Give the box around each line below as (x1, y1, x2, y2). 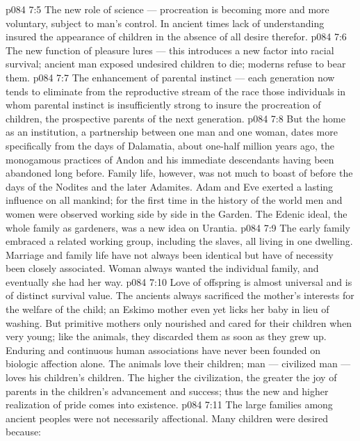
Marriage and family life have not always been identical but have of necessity (6, 247, 334, 262)
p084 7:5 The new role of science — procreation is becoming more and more (6, 2, 329, 16)
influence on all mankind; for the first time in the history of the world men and (6, 193, 343, 207)
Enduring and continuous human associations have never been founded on (6, 342, 320, 357)
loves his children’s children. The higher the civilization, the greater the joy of (6, 370, 337, 385)
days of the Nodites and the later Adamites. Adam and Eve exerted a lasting (6, 179, 334, 193)
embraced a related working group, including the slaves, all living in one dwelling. (6, 234, 353, 248)
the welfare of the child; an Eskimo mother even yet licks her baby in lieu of (6, 302, 329, 316)
